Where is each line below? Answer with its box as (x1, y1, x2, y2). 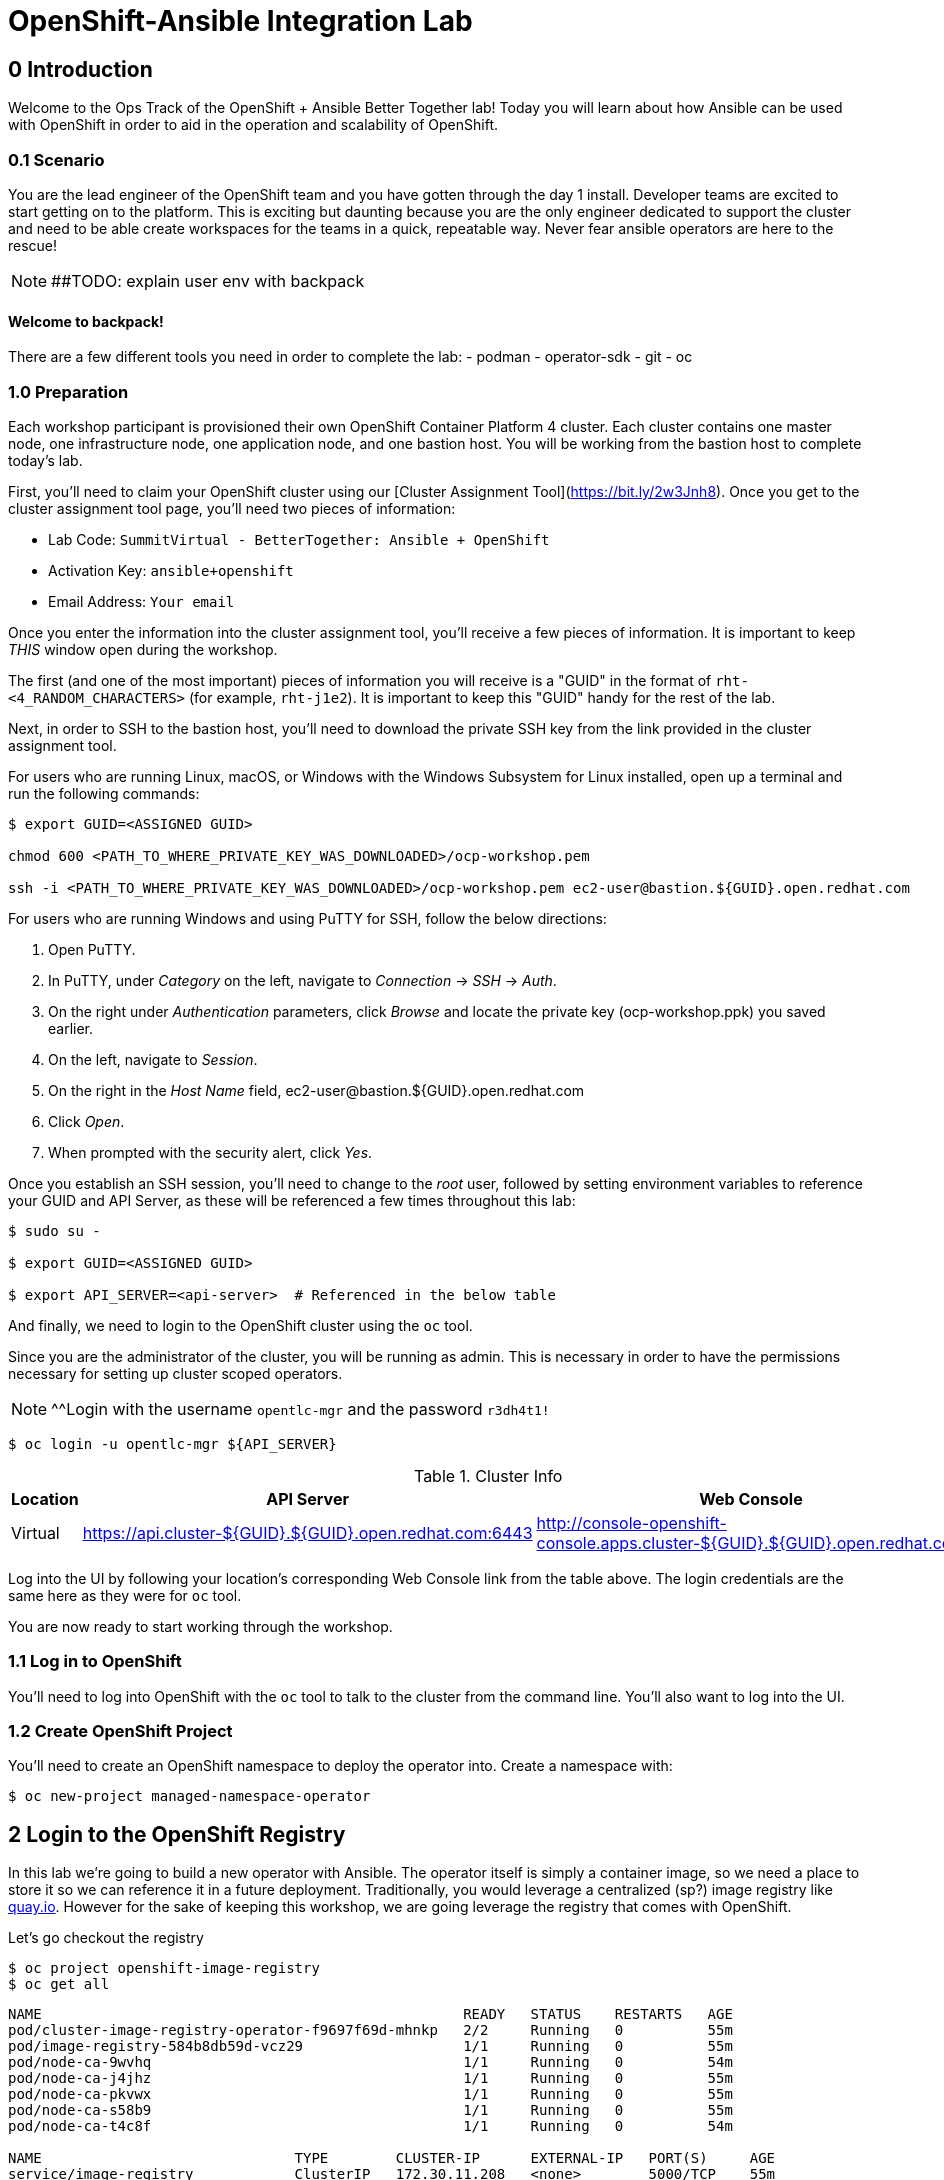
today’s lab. (8, 451, 83, 469)
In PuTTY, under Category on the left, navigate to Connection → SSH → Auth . (48, 971, 557, 989)
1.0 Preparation (8, 381, 129, 402)
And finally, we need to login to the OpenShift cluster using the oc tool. (8, 1316, 473, 1334)
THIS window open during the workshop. (8, 640, 278, 658)
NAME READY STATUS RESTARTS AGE (8, 2006, 733, 2023)
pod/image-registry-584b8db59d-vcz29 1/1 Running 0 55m (8, 2038, 733, 2055)
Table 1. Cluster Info (413, 1465, 563, 1486)
